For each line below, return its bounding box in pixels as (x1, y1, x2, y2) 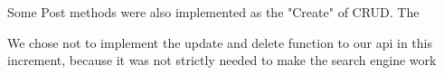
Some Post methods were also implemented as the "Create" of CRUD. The (7, 3, 420, 21)
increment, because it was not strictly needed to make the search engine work (7, 51, 437, 70)
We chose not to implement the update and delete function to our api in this (7, 33, 432, 52)
